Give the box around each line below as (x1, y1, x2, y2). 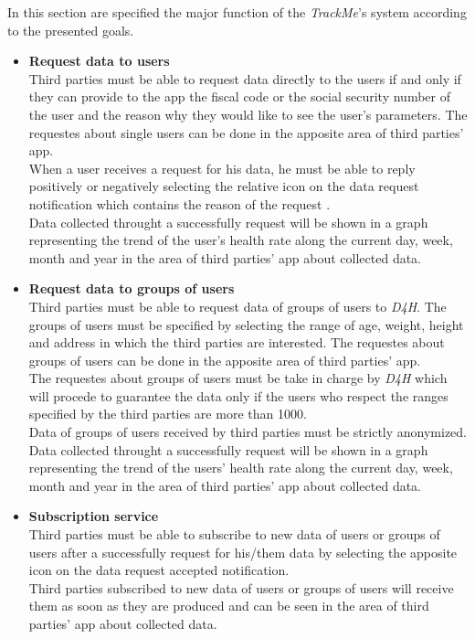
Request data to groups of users (28, 279, 235, 298)
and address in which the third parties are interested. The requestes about (28, 333, 445, 352)
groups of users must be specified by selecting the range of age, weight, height (28, 314, 464, 334)
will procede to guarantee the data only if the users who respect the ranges (28, 386, 449, 405)
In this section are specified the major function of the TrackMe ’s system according (7, 3, 467, 21)
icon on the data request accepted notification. (28, 560, 290, 580)
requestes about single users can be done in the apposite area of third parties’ (28, 122, 464, 142)
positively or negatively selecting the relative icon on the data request (28, 176, 419, 196)
